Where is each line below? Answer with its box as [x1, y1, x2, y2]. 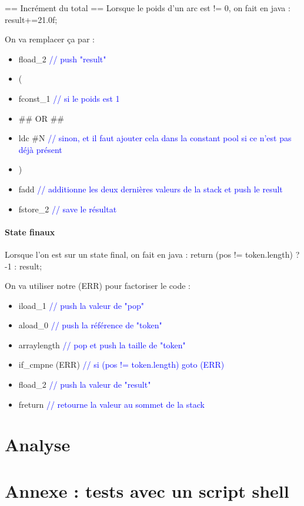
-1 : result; [5, 259, 42, 272]
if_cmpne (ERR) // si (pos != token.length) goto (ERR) [18, 358, 225, 371]
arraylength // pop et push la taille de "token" [18, 338, 186, 351]
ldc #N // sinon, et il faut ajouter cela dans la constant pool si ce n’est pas [18, 132, 292, 144]
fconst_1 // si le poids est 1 [18, 92, 120, 104]
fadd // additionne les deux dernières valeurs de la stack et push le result [18, 182, 283, 195]
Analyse [5, 432, 71, 457]
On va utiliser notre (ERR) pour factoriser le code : [5, 279, 191, 292]
